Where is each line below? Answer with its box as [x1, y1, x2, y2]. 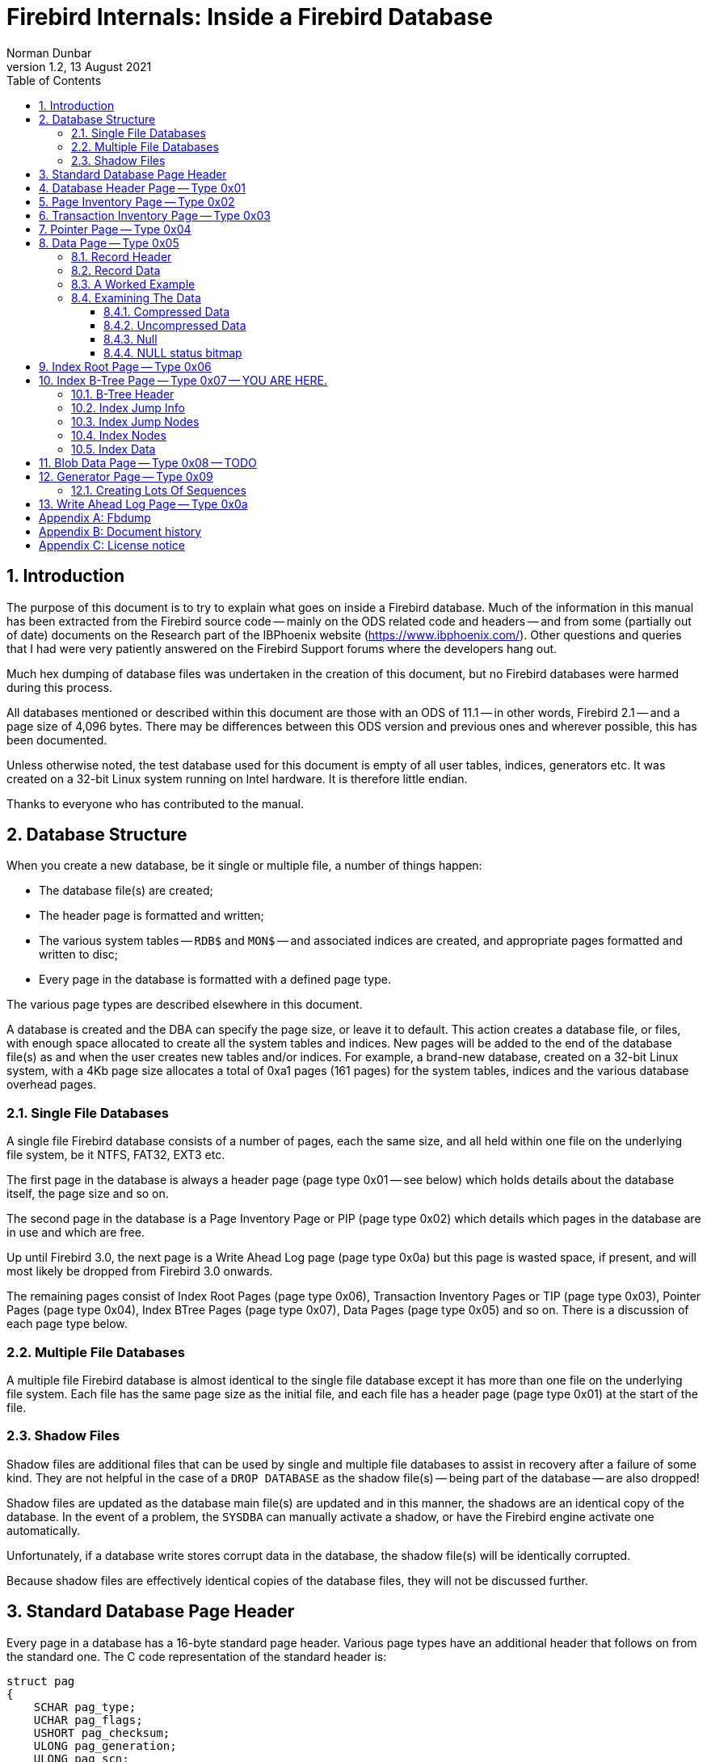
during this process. [6, 680, 112, 694]
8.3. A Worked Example [71, 276, 196, 291]
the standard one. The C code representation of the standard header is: [6, 1649, 387, 1663]
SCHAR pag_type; [33, 1700, 137, 1714]
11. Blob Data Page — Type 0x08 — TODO [39, 455, 257, 470]
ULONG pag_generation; [33, 1739, 177, 1752]
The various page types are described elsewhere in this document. [6, 997, 363, 1012]
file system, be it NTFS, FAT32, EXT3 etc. [6, 1148, 225, 1162]
